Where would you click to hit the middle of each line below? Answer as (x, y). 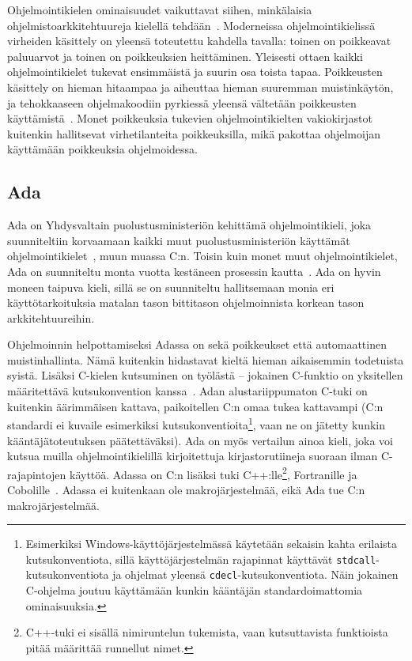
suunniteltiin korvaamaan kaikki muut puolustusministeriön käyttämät (179, 240)
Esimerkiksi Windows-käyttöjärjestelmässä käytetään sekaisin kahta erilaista (212, 544)
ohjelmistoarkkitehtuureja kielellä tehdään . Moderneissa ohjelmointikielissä (191, 25)
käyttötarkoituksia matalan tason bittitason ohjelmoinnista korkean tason (186, 302)
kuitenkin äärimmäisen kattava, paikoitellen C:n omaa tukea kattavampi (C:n (195, 406)
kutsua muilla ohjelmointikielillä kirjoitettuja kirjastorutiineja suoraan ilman (193, 456)
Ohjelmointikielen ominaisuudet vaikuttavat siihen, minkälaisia (160, 9)
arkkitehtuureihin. (51, 317)
